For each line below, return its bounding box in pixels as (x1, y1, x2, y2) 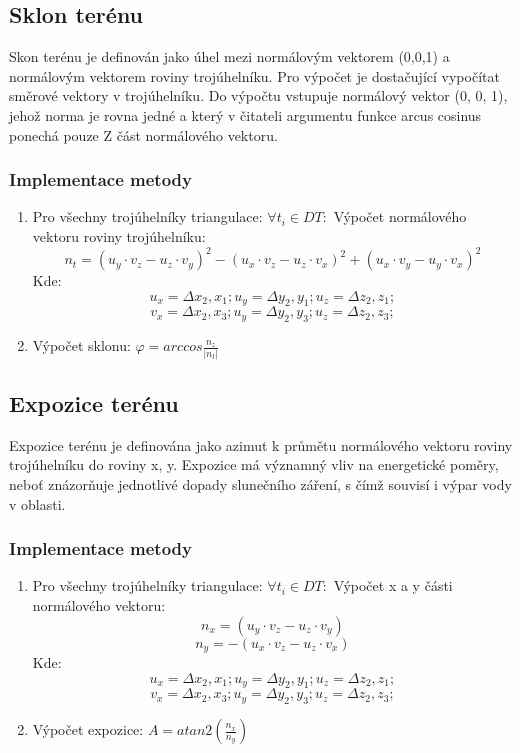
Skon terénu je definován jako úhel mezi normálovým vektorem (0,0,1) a (9, 46, 450, 67)
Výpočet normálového (333, 206, 467, 227)
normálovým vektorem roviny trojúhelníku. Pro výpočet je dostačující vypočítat (9, 65, 500, 86)
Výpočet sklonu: (32, 335, 131, 356)
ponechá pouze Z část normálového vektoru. (9, 124, 278, 145)
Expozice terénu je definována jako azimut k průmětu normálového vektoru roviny (9, 434, 513, 455)
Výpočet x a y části (333, 575, 453, 596)
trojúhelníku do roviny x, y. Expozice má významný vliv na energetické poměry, (9, 454, 499, 475)
